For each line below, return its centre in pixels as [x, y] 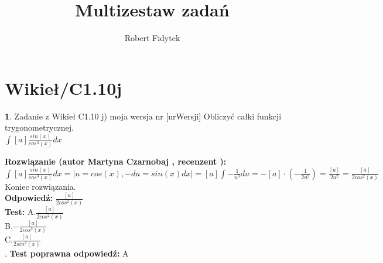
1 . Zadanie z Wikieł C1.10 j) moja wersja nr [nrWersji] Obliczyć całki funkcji [143, 116]
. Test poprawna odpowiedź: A [67, 253]
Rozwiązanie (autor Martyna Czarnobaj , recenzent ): [116, 161]
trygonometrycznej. [39, 127]
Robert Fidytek [152, 38]
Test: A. [20, 212]
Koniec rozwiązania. [40, 186]
